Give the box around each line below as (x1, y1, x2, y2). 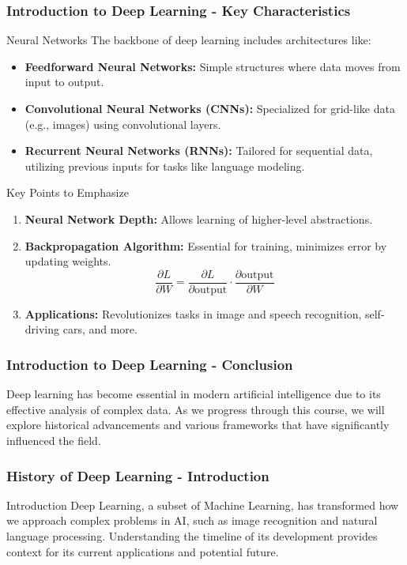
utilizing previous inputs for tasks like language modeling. (24, 157, 305, 174)
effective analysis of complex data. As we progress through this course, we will (6, 401, 385, 417)
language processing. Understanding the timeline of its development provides (6, 528, 378, 544)
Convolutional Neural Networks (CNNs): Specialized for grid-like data (24, 100, 395, 116)
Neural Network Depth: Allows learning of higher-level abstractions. (24, 210, 373, 227)
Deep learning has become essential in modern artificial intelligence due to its (6, 386, 381, 402)
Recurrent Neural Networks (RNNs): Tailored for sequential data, (24, 142, 373, 159)
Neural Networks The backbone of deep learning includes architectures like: (6, 32, 371, 48)
